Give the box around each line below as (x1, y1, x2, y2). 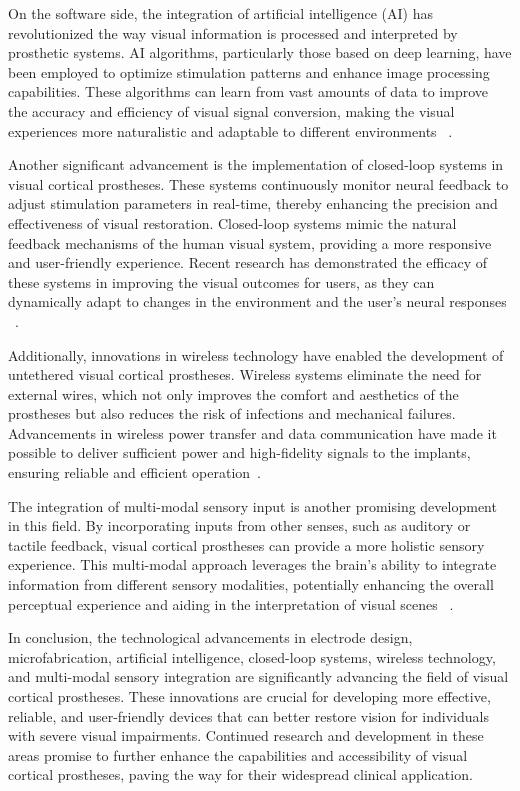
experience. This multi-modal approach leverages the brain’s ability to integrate (8, 554, 497, 575)
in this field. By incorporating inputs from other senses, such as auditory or (8, 515, 471, 536)
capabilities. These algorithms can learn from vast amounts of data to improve (8, 81, 489, 102)
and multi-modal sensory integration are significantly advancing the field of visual (8, 666, 509, 687)
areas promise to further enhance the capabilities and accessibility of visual (8, 744, 468, 765)
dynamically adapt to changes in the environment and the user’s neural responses (8, 291, 507, 312)
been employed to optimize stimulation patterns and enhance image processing (8, 61, 490, 82)
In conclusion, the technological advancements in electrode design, (8, 627, 413, 648)
